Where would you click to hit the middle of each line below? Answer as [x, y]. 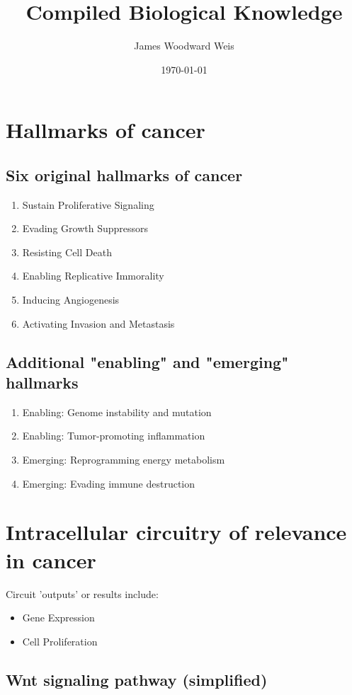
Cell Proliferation [60, 641]
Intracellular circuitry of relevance [176, 532]
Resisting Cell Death [67, 252]
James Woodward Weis [184, 46]
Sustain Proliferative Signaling [88, 204]
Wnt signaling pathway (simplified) [137, 679]
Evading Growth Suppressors [85, 228]
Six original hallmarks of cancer [124, 174]
